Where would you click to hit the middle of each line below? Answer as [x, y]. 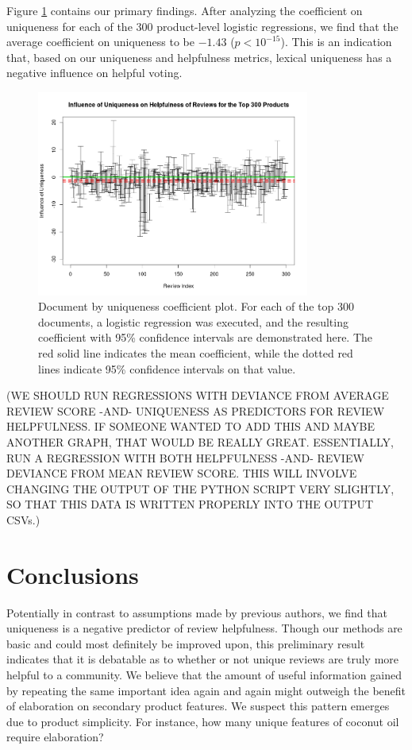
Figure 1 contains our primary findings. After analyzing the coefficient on [185, 10]
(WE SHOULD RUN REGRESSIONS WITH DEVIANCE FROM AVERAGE [198, 395]
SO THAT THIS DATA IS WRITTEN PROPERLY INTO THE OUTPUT [190, 504]
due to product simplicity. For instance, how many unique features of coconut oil [203, 721]
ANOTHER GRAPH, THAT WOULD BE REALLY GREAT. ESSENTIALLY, [200, 441]
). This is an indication [336, 42]
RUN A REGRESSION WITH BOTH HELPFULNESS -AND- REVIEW [185, 457]
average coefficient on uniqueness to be [100, 42]
